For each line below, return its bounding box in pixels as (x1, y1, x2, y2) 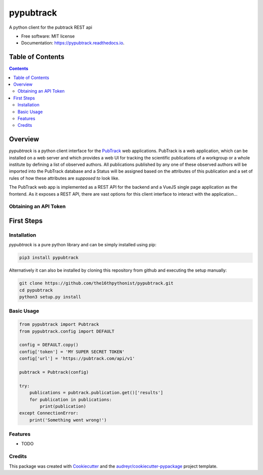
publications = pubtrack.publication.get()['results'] (29, 390, 163, 396)
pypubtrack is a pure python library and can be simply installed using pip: (9, 242, 157, 248)
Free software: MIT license (21, 33, 75, 39)
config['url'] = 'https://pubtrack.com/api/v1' (19, 356, 135, 361)
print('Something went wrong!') (29, 417, 107, 423)
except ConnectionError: (19, 410, 79, 416)
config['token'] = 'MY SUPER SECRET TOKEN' (19, 349, 125, 355)
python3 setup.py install (19, 294, 81, 300)
